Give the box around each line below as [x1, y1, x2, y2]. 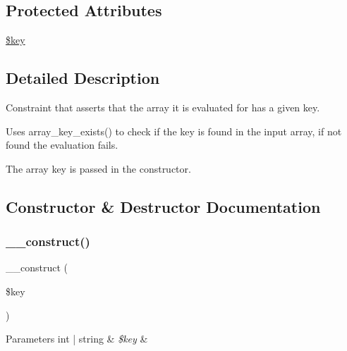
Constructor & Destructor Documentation [6, 195, 321, 217]
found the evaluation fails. [6, 137, 118, 152]
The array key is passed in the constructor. [6, 161, 191, 175]
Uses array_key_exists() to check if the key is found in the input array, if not [6, 123, 342, 138]
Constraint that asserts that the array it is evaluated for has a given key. [6, 100, 320, 114]
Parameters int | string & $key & [6, 331, 148, 346]
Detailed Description [6, 67, 160, 89]
